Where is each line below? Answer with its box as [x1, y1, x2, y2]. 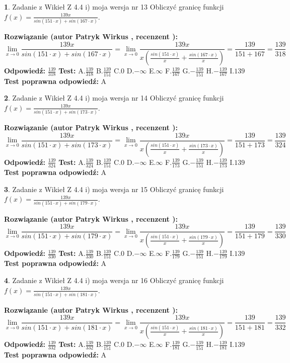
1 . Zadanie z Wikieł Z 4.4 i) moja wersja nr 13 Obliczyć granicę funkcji [4, 2, 224, 12]
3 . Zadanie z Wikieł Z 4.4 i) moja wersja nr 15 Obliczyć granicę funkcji [4, 184, 224, 194]
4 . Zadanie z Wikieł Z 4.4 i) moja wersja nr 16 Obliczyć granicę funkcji [4, 275, 224, 285]
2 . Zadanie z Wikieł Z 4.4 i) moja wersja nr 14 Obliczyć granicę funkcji [4, 93, 224, 103]
